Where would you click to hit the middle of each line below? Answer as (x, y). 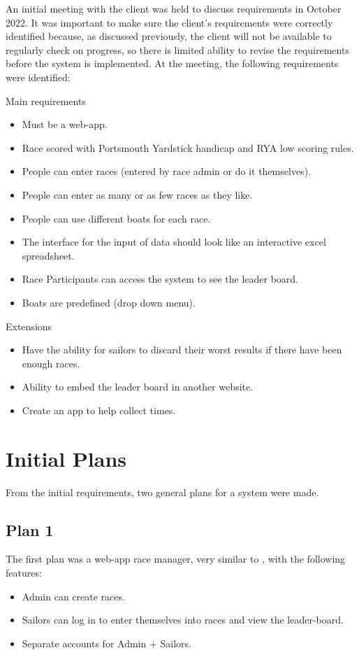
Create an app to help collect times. (99, 410)
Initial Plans (66, 458)
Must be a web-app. (65, 124)
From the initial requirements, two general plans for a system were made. (162, 492)
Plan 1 (30, 529)
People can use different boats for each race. (116, 218)
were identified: (38, 77)
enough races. (51, 363)
